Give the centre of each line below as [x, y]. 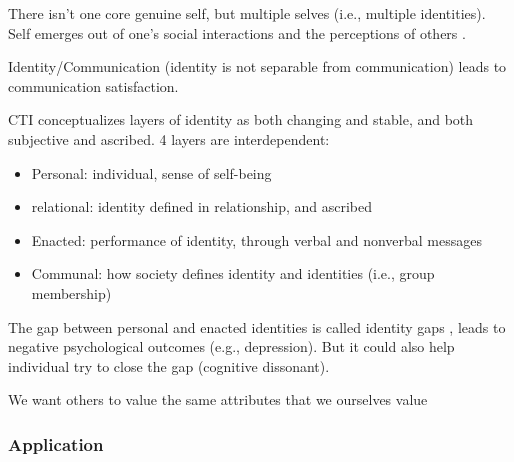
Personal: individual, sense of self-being [151, 172]
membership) [71, 292]
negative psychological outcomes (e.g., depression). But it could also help [231, 346]
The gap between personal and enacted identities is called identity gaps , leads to [257, 326]
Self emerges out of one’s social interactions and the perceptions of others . [237, 32]
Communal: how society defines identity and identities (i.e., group [233, 273]
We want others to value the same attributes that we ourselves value [218, 399]
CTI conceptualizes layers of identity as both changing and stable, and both [241, 119]
